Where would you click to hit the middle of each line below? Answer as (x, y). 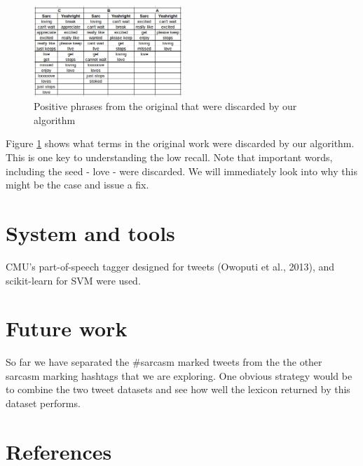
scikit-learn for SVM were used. (73, 280)
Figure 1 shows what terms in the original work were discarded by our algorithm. (180, 143)
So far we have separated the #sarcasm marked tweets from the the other (164, 362)
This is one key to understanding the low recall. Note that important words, (169, 157)
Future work (67, 328)
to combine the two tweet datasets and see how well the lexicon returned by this (178, 389)
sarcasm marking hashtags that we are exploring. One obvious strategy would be (179, 375)
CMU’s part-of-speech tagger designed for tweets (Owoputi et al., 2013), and (170, 266)
